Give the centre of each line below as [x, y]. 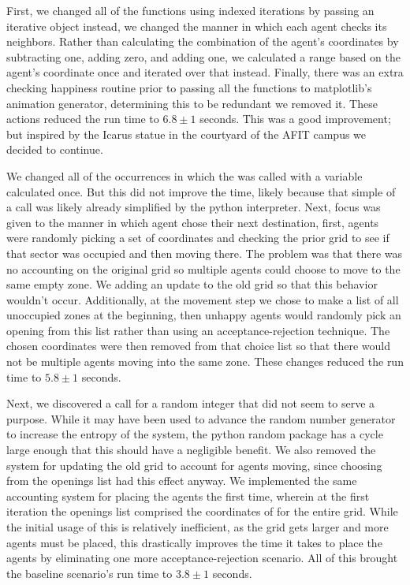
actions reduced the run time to [83, 119]
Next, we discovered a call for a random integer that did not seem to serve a [191, 403]
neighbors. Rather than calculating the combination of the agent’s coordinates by [203, 41]
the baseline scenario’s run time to [89, 573]
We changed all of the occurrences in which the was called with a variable [184, 175]
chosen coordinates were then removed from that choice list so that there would [198, 346]
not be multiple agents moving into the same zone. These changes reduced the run [205, 361]
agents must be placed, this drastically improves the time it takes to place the [194, 542]
